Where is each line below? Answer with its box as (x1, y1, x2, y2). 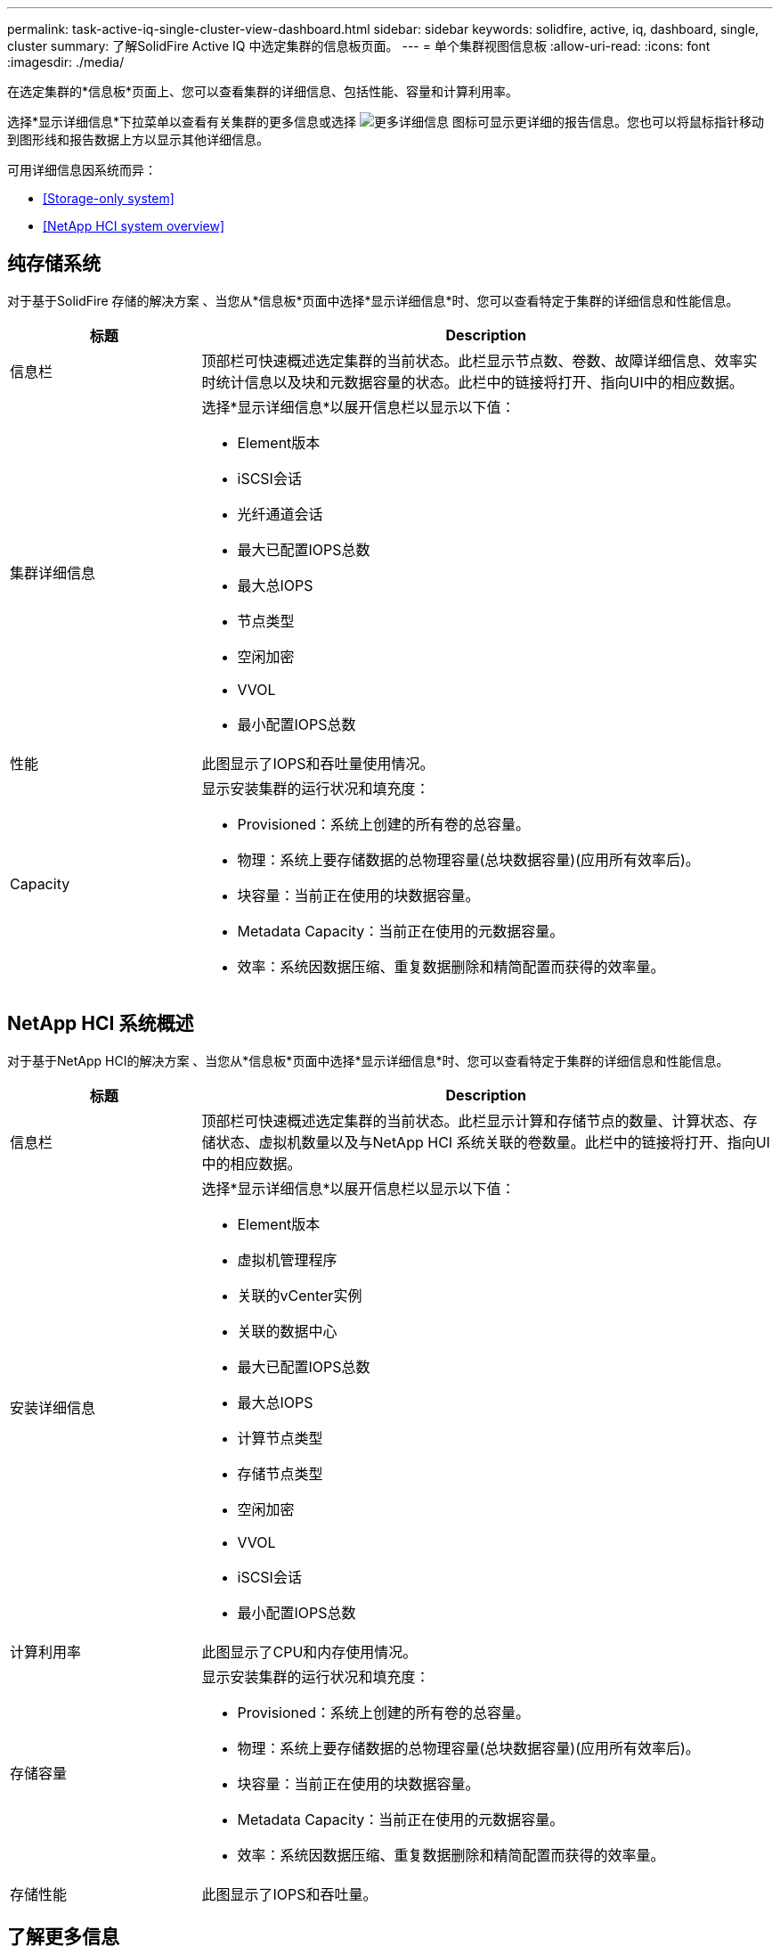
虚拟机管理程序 (237, 1250, 337, 1269)
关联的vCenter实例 (237, 1286, 362, 1304)
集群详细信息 (10, 563, 96, 582)
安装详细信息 (10, 1398, 96, 1417)
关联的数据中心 (237, 1321, 337, 1340)
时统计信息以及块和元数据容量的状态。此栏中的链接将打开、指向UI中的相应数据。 (201, 372, 743, 391)
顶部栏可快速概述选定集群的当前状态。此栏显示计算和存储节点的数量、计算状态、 (201, 1111, 743, 1130)
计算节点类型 (237, 1428, 323, 1447)
